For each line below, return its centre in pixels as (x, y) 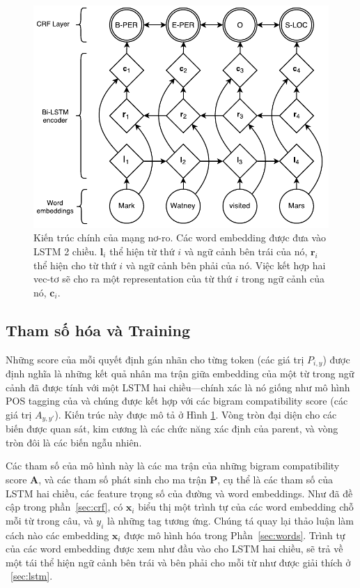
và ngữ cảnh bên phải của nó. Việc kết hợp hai (226, 265)
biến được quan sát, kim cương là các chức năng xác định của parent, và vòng (172, 429)
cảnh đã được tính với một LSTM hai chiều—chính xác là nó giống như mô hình (178, 387)
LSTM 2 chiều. (65, 251)
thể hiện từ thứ (142, 251)
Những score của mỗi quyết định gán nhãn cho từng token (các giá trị (155, 359)
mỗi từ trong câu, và (49, 520)
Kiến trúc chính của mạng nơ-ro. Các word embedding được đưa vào (180, 238)
